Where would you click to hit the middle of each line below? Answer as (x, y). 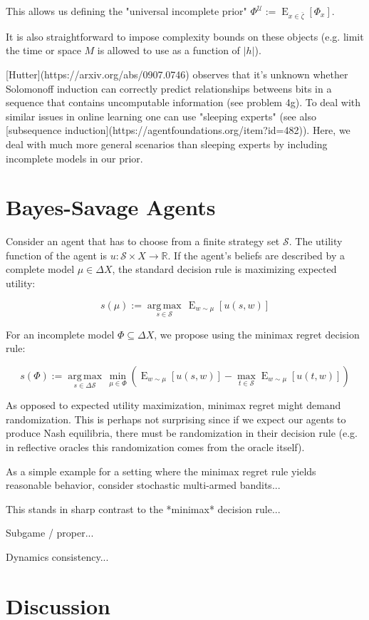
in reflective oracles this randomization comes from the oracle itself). (155, 447)
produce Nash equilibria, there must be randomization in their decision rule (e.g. (182, 433)
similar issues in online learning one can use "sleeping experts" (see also (161, 116)
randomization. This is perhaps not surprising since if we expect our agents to (176, 419)
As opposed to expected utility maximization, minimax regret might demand (173, 405)
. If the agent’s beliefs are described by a (256, 255)
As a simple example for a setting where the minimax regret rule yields (161, 471)
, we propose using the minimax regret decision (257, 334)
